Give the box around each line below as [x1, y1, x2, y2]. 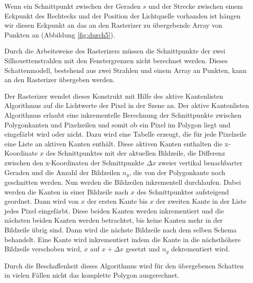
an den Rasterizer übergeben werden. [4, 74, 115, 85]
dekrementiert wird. [171, 244, 230, 254]
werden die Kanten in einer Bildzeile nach [4, 186, 129, 196]
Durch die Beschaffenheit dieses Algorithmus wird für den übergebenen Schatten [4, 260, 244, 270]
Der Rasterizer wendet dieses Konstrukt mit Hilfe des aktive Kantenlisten [4, 90, 223, 101]
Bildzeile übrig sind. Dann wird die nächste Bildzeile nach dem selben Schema [4, 224, 237, 234]
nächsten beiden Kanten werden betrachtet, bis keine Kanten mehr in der [4, 215, 223, 225]
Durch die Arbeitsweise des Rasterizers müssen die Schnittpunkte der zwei [4, 46, 225, 56]
